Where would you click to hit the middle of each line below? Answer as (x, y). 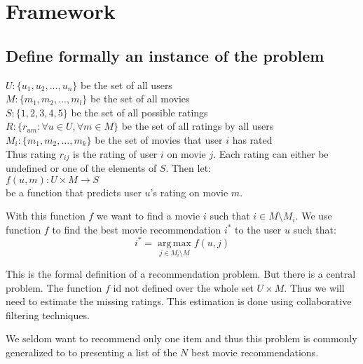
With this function (46, 216)
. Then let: (188, 168)
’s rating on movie (189, 192)
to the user (258, 229)
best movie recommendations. (255, 352)
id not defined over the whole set (183, 287)
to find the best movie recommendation (137, 229)
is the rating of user (115, 153)
